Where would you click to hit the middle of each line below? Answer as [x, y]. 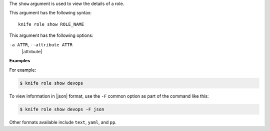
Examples [20, 61]
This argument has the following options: [51, 35]
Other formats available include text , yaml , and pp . [63, 122]
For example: [23, 70]
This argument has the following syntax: [50, 13]
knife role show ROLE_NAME [51, 24]
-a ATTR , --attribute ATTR [41, 44]
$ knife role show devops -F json [62, 109]
